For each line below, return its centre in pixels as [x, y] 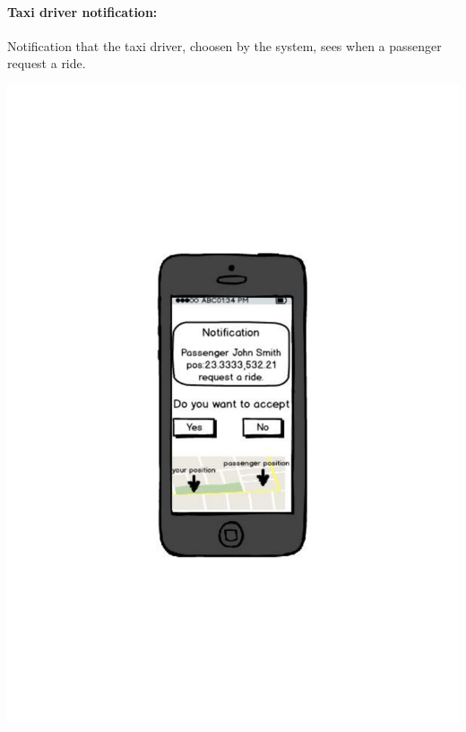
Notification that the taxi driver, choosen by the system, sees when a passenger [224, 45]
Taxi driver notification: [82, 11]
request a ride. [47, 63]
